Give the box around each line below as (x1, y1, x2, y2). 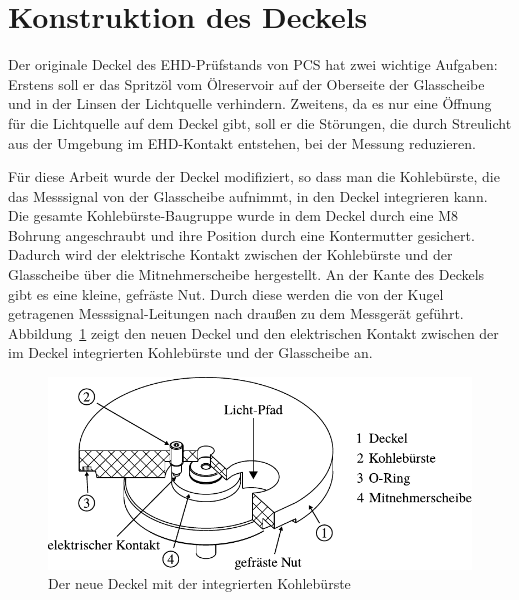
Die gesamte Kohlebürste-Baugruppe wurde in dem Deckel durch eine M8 (8, 205, 459, 226)
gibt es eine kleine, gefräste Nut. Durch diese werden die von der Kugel (8, 283, 444, 304)
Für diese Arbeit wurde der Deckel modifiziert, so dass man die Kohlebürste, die (8, 166, 500, 187)
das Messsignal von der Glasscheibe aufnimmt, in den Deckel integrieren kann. (8, 185, 488, 206)
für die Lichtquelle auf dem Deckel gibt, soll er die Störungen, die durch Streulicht (8, 112, 512, 133)
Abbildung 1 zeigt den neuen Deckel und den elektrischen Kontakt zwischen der (8, 322, 499, 343)
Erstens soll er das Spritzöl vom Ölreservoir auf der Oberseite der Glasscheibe (8, 73, 485, 94)
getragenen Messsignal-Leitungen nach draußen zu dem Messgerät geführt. (8, 303, 464, 324)
